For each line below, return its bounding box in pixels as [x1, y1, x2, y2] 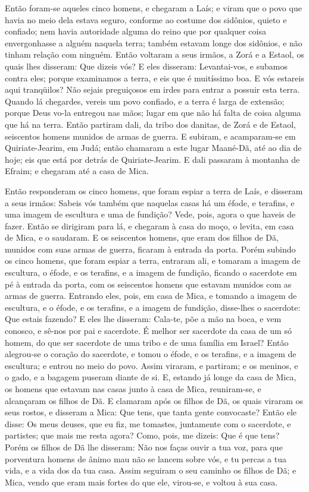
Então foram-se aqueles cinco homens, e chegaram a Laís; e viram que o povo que [5, 2, 302, 14]
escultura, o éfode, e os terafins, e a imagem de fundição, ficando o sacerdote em [5, 266, 297, 279]
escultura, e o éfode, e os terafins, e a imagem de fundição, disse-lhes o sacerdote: [5, 301, 301, 313]
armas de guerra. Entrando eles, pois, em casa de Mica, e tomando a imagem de [5, 289, 297, 302]
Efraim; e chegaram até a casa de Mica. [5, 165, 149, 177]
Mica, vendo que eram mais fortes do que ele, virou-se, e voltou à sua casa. [5, 475, 278, 488]
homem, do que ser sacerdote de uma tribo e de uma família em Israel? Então [5, 336, 289, 348]
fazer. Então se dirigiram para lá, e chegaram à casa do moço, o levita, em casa [5, 219, 294, 232]
